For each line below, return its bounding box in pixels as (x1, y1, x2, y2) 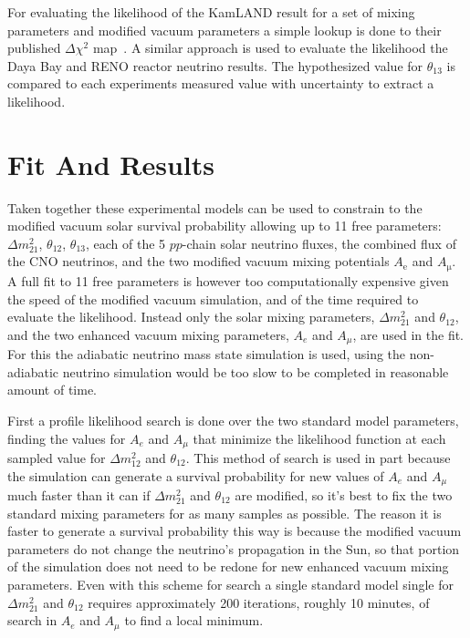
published (7, 38, 61, 57)
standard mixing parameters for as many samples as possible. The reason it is (7, 503, 442, 522)
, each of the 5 (85, 233, 166, 252)
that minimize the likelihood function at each (193, 428, 446, 448)
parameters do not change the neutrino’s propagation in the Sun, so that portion (7, 539, 460, 558)
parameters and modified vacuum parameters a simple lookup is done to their (7, 20, 442, 39)
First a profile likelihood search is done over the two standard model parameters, (7, 410, 459, 429)
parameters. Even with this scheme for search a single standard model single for (7, 575, 454, 593)
